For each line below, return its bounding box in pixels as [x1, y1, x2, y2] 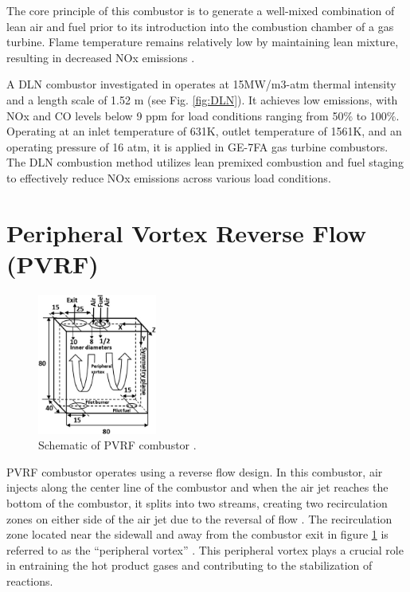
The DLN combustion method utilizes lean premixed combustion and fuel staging [6, 154, 404, 171]
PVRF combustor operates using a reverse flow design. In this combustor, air [6, 463, 383, 480]
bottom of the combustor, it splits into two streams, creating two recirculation [6, 494, 388, 511]
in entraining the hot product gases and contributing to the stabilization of [6, 557, 373, 574]
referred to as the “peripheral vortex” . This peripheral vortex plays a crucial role [6, 541, 404, 558]
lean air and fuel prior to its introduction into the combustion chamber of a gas [6, 18, 394, 34]
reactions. [6, 572, 53, 589]
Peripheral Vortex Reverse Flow [6, 216, 367, 249]
